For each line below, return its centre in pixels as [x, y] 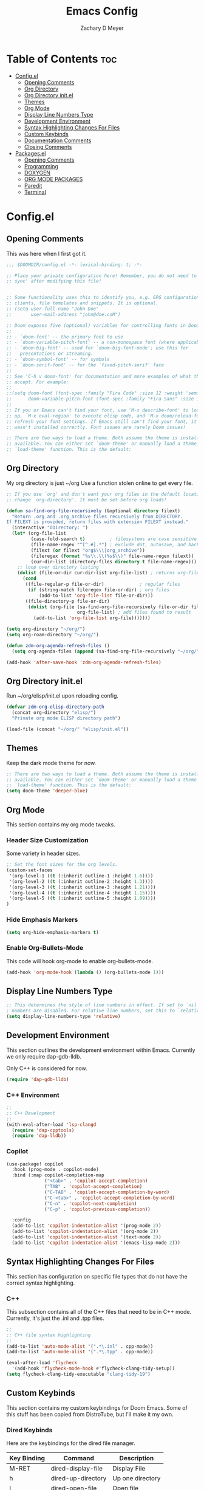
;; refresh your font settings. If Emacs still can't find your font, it [102, 421]
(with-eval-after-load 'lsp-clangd [51, 1124]
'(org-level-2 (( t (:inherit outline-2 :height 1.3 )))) [81, 881]
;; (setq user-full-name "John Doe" [53, 309]
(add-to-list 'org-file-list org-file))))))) [92, 618]
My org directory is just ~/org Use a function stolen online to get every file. [100, 483]
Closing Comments [48, 146]
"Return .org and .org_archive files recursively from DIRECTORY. [97, 517]
